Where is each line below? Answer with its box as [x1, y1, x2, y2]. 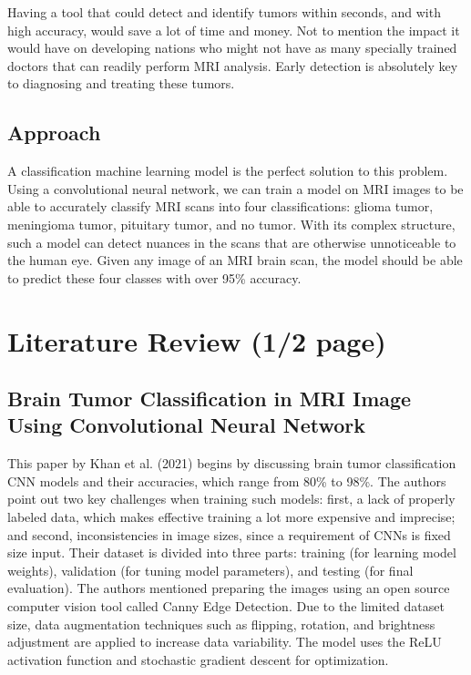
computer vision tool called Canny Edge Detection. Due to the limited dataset [7, 597, 445, 616]
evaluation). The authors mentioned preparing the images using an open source [7, 578, 450, 598]
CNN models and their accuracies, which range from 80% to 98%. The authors [7, 471, 446, 490]
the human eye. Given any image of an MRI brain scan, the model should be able [7, 251, 463, 270]
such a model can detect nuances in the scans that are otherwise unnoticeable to [7, 232, 456, 251]
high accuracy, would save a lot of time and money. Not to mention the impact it [7, 20, 460, 39]
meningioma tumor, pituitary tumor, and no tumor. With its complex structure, [7, 214, 456, 233]
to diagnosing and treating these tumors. [7, 74, 235, 93]
